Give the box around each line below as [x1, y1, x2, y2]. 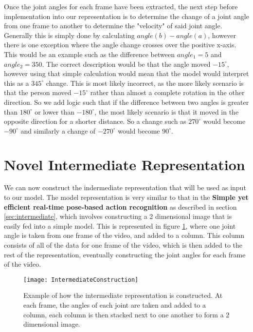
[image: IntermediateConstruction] [23, 276, 139, 283]
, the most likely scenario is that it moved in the [94, 106, 239, 117]
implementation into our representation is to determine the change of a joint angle [4, 11, 249, 21]
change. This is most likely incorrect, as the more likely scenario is [46, 78, 244, 88]
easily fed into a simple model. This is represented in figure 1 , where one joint [4, 220, 236, 231]
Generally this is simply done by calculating [4, 30, 135, 40]
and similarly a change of [20, 125, 96, 136]
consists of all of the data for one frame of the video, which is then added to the [4, 240, 242, 250]
